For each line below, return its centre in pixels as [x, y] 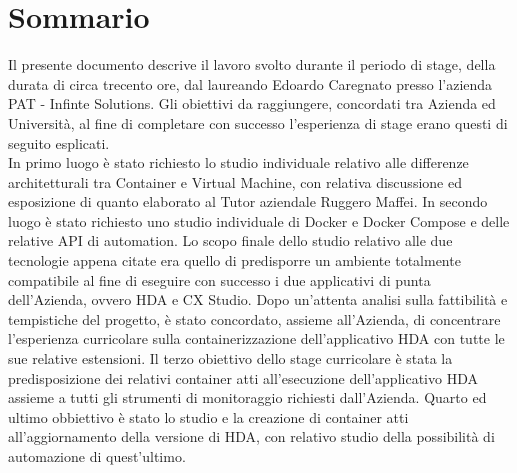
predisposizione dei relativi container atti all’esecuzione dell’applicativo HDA [243, 377]
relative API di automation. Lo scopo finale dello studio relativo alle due [230, 240]
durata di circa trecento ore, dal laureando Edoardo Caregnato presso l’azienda [250, 83]
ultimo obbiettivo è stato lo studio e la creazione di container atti [208, 416]
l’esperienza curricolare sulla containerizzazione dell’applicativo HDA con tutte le [256, 338]
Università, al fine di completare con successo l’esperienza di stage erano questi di [258, 122]
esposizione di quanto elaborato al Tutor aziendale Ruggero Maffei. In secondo [248, 201]
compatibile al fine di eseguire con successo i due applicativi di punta [219, 279]
